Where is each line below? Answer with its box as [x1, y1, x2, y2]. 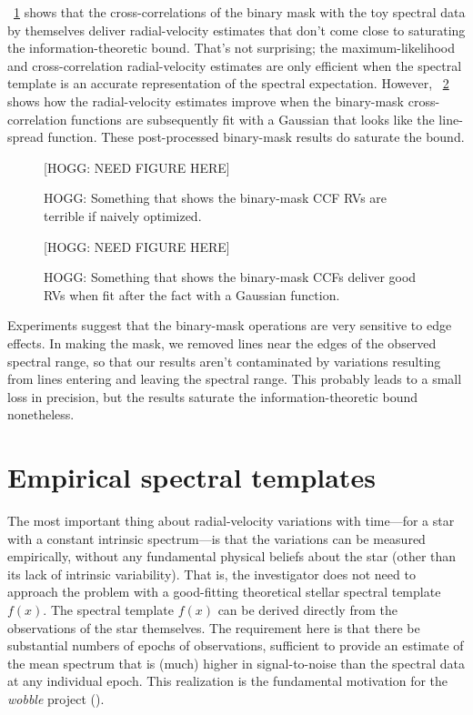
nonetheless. [7, 405, 75, 424]
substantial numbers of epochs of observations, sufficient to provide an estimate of [7, 636, 464, 655]
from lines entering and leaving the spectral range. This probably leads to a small [7, 369, 462, 388]
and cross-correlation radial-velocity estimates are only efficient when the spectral [7, 55, 462, 75]
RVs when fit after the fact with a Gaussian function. [44, 285, 340, 304]
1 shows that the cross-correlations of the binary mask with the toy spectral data [14, 3, 466, 21]
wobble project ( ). [7, 689, 105, 708]
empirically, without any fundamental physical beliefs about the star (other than [7, 547, 457, 566]
